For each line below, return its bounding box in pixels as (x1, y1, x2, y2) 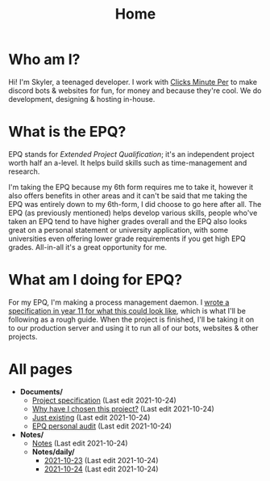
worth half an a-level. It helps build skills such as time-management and (8, 158, 247, 167)
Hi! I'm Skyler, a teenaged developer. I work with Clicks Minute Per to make (8, 77, 258, 86)
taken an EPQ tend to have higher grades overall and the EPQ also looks (8, 216, 247, 226)
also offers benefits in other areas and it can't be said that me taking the (8, 191, 248, 200)
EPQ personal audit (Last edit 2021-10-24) (31, 421, 172, 431)
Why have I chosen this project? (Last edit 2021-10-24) (31, 403, 215, 413)
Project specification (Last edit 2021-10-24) (31, 395, 177, 405)
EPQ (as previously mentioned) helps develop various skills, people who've (8, 208, 258, 217)
